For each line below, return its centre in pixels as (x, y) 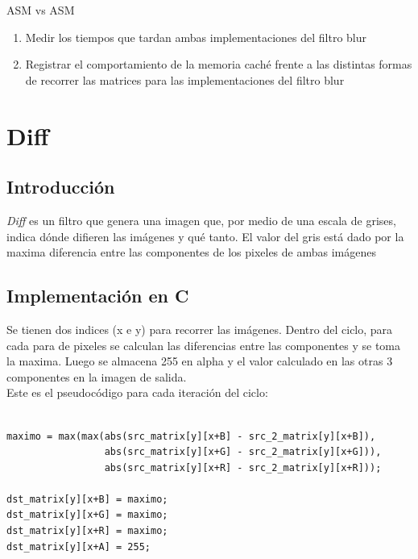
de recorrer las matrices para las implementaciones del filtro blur (185, 79)
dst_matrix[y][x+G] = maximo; (87, 515)
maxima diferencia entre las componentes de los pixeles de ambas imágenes (191, 252)
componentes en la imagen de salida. (97, 376)
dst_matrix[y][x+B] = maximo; (87, 499)
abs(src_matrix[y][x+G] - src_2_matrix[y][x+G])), (243, 452)
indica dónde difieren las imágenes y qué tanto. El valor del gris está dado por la (205, 236)
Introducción (61, 187)
